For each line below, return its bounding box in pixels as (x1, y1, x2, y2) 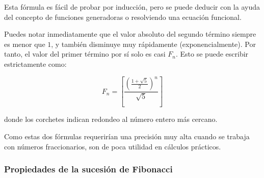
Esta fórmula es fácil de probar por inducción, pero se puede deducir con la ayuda (4, 2, 260, 12)
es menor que (4, 38, 45, 49)
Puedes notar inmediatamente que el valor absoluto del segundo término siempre (4, 29, 256, 39)
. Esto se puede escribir (176, 48, 249, 59)
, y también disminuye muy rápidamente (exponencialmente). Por (51, 38, 256, 49)
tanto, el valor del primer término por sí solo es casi (4, 48, 166, 59)
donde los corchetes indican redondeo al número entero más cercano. (4, 114, 218, 124)
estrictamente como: (4, 58, 67, 69)
